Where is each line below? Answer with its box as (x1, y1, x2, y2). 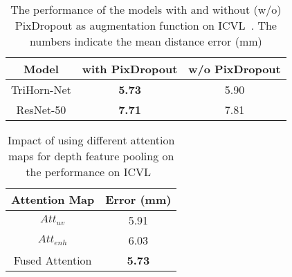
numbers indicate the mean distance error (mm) (29, 33, 262, 49)
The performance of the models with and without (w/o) (10, 1, 282, 17)
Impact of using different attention (7, 132, 175, 148)
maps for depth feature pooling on (8, 148, 174, 164)
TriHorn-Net (11, 82, 71, 97)
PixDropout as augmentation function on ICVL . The (15, 17, 277, 33)
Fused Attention (13, 252, 92, 268)
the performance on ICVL (26, 164, 152, 180)
